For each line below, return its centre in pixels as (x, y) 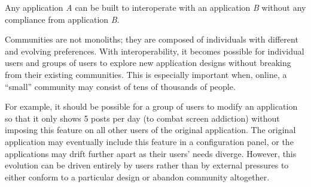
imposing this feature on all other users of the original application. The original (150, 130)
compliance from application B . (62, 19)
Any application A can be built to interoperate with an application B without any (155, 7)
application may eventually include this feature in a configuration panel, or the (149, 141)
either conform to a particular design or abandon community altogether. (137, 177)
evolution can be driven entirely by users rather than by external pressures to (147, 165)
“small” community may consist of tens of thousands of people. (120, 86)
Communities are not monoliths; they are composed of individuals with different (152, 39)
